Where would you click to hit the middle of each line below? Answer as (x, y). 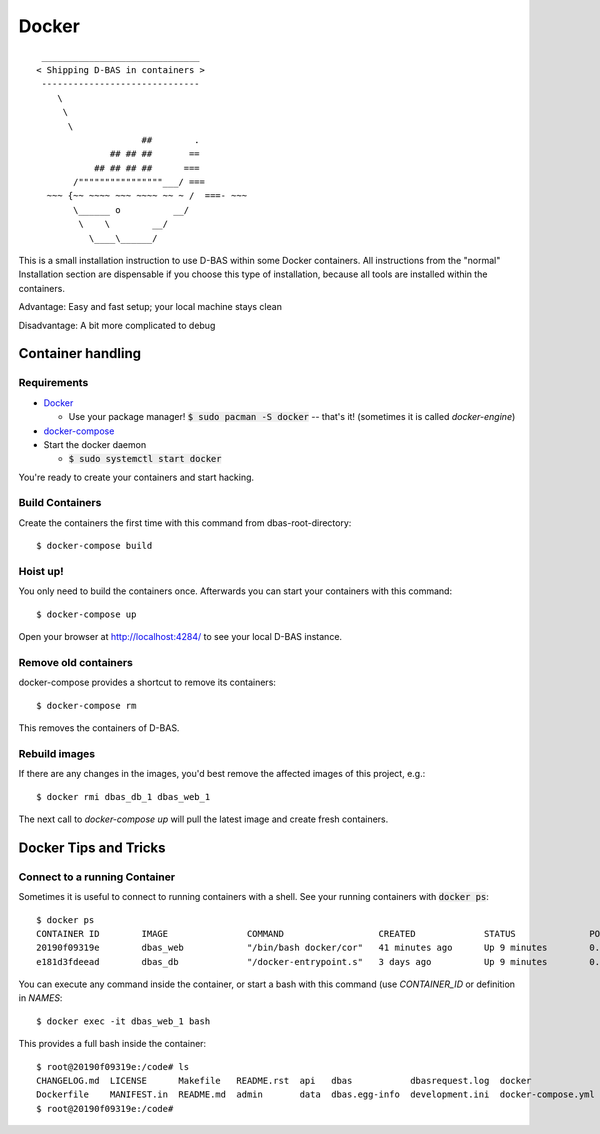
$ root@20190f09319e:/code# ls (113, 1066)
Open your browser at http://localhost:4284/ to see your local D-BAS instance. (180, 637)
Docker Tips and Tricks (92, 847)
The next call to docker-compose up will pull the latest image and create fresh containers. (203, 819)
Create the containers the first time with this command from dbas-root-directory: (185, 522)
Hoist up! (41, 571)
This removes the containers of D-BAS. (99, 728)
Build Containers (60, 503)
